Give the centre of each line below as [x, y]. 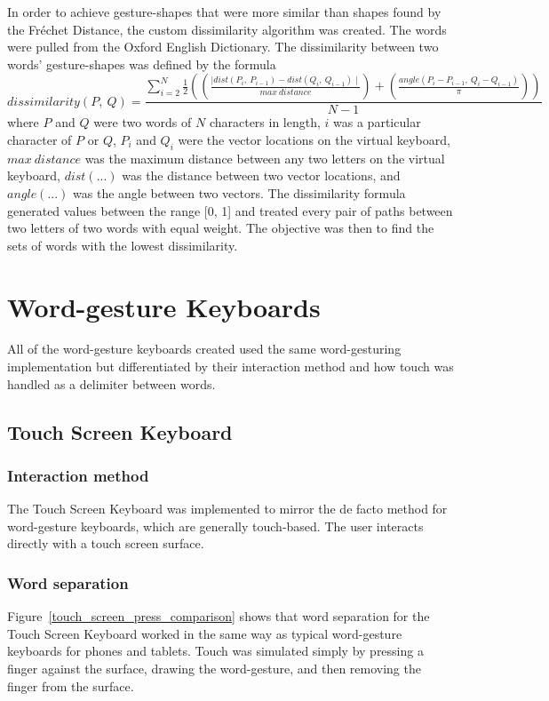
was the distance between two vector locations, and [261, 175]
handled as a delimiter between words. [111, 383]
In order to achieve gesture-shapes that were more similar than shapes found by [224, 12]
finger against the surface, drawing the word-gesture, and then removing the [214, 669]
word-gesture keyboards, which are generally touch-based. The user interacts [215, 526]
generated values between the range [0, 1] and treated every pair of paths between [230, 210]
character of [40, 139]
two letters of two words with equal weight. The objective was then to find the [221, 228]
